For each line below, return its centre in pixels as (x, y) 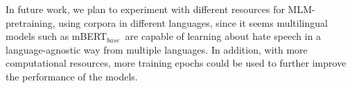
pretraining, (30, 22)
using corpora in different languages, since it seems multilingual (193, 22)
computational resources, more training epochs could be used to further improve (176, 63)
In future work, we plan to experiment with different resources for (145, 9)
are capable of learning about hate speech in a (223, 36)
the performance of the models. (72, 76)
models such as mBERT (56, 36)
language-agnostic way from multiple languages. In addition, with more (157, 49)
